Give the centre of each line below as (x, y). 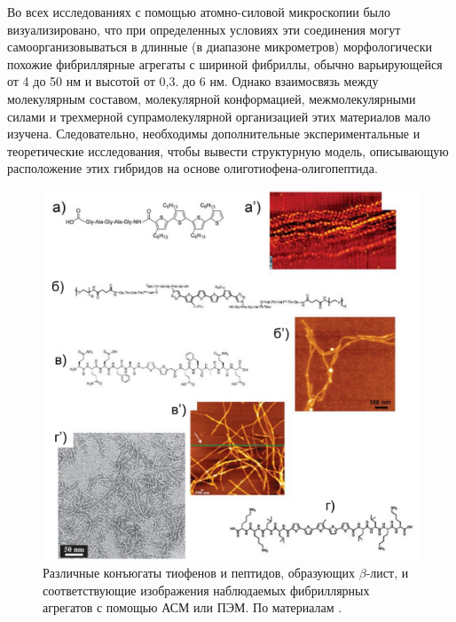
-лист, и (387, 572)
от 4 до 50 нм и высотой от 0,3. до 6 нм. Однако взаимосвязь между (193, 81)
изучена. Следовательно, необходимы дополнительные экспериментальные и (214, 134)
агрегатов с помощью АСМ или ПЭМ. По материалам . (193, 607)
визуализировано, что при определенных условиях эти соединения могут (204, 29)
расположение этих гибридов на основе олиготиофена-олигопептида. (193, 168)
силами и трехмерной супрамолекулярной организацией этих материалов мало (219, 116)
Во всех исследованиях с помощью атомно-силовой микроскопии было (199, 12)
